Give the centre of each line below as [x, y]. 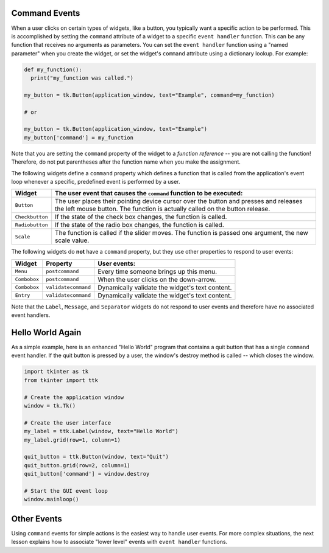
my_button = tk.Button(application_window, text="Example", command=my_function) [150, 95]
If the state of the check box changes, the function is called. [141, 217]
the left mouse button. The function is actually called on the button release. [163, 209]
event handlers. [31, 315]
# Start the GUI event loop [66, 491]
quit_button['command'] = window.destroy [87, 474]
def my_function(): [53, 69]
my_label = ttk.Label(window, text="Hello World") [101, 431]
